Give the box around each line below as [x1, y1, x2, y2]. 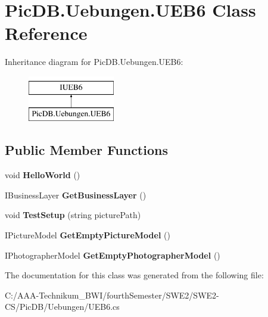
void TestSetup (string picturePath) [5, 209, 141, 221]
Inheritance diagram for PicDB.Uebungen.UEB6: [5, 55, 183, 68]
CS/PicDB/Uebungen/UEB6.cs [5, 300, 120, 313]
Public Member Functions [5, 141, 168, 159]
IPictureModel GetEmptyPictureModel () [5, 229, 170, 241]
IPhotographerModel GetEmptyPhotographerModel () [5, 248, 220, 261]
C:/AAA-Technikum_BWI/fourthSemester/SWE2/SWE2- [5, 288, 219, 301]
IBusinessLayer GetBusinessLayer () [5, 188, 147, 201]
